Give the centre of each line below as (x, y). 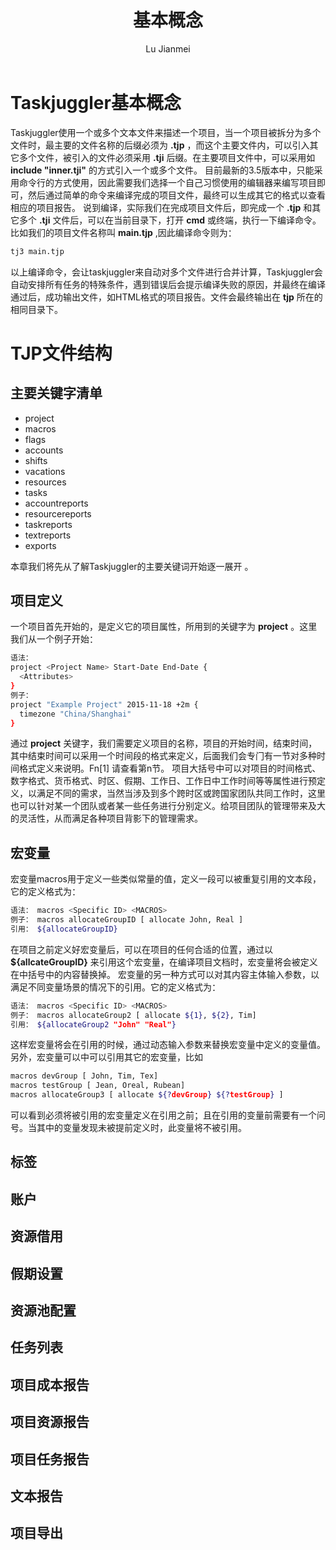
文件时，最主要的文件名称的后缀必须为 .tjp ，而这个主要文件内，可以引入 (160, 145)
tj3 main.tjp (37, 251)
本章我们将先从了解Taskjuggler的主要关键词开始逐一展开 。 (132, 566)
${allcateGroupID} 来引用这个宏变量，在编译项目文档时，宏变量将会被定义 (164, 962)
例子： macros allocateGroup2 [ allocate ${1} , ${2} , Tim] (133, 1015)
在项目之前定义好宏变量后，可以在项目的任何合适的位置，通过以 (141, 949)
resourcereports (58, 513)
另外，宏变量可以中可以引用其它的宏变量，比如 (106, 1057)
